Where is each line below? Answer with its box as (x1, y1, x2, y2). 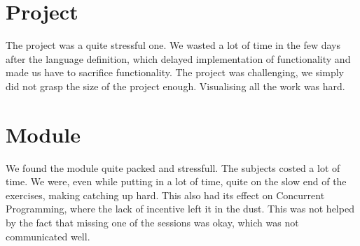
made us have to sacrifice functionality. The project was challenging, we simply (6, 65, 344, 80)
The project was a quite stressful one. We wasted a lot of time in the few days (6, 38, 341, 52)
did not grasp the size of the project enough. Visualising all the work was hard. (6, 78, 345, 93)
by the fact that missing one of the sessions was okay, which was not (6, 215, 299, 229)
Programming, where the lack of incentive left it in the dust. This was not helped (6, 201, 354, 216)
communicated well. (6, 229, 90, 243)
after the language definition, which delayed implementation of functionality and (6, 51, 351, 66)
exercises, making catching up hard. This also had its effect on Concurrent (6, 187, 325, 202)
